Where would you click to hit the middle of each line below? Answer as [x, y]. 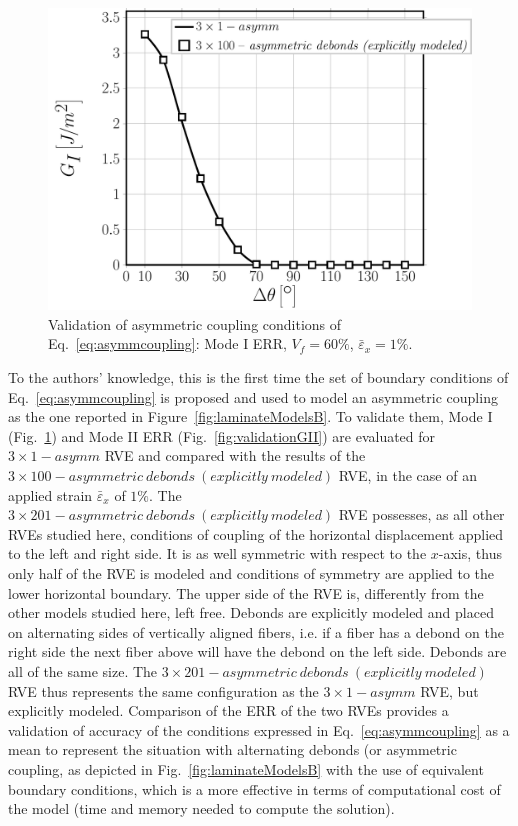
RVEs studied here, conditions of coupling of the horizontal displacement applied [256, 533]
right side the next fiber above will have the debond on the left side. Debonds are [257, 651]
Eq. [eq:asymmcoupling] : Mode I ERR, [167, 343]
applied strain [50, 494]
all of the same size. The [83, 670]
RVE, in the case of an [407, 475]
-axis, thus [470, 553]
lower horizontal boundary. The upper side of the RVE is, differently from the [246, 592]
